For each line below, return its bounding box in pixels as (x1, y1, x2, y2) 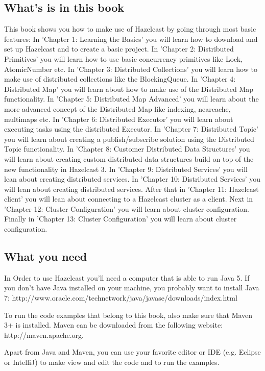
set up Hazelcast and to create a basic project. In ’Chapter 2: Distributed (4, 43, 234, 54)
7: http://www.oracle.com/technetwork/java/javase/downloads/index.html (4, 292, 237, 303)
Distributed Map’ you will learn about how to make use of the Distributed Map (4, 83, 254, 94)
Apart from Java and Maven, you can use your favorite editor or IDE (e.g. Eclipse (4, 347, 261, 357)
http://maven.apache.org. (4, 329, 84, 340)
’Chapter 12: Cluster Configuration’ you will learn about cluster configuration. (4, 203, 249, 214)
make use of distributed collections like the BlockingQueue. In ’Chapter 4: (4, 73, 236, 84)
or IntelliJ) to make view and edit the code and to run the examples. (4, 357, 220, 367)
